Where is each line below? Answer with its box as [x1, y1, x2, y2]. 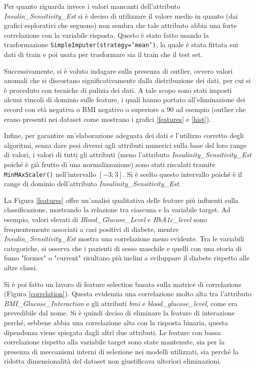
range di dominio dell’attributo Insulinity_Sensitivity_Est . [4, 178, 181, 189]
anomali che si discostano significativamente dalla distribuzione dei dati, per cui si [4, 75, 251, 85]
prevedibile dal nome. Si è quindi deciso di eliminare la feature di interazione [4, 308, 235, 318]
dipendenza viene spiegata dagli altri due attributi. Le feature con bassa [4, 327, 221, 337]
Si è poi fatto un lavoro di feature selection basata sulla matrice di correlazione [4, 279, 242, 289]
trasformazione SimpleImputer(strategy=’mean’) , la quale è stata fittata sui [4, 39, 238, 50]
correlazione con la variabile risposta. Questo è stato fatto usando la [4, 29, 209, 40]
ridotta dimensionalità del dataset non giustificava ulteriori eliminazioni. [4, 356, 222, 366]
